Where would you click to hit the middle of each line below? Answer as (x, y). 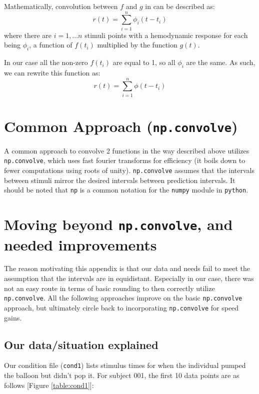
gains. (13, 317)
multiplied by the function (137, 45)
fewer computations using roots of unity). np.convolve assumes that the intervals (129, 170)
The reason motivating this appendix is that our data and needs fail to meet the (127, 268)
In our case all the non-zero (46, 62)
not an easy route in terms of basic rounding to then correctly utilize (109, 288)
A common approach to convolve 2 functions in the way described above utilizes (127, 150)
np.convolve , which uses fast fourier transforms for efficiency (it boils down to (125, 160)
